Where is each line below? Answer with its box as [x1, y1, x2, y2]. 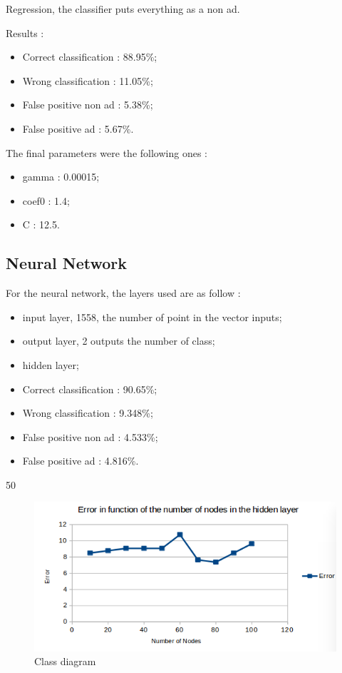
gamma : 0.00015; [22, 169, 100, 184]
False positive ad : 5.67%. [22, 121, 134, 136]
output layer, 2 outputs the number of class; [22, 333, 215, 348]
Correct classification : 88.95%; [22, 49, 157, 64]
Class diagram [34, 654, 96, 669]
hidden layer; [22, 357, 79, 372]
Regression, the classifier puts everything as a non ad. [6, 1, 240, 16]
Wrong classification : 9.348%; [22, 405, 153, 420]
